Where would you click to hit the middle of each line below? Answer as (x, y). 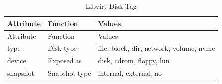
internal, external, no (130, 72)
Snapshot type (69, 72)
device (17, 61)
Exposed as (65, 61)
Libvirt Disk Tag (111, 6)
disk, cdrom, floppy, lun (134, 61)
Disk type (62, 48)
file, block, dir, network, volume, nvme (156, 48)
